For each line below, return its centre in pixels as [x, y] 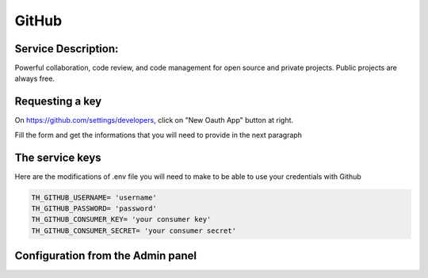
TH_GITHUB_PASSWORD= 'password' [94, 209]
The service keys [58, 157]
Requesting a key [58, 102]
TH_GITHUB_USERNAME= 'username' [94, 197]
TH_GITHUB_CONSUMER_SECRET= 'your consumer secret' [134, 230]
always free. [35, 78]
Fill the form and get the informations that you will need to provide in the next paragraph [159, 135]
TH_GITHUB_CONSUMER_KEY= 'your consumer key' [121, 219]
